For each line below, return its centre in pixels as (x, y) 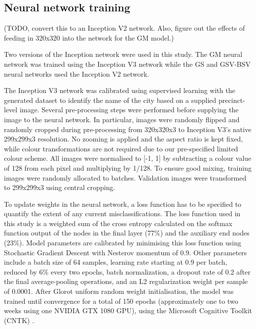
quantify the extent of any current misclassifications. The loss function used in (122, 213)
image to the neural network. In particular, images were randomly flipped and (122, 119)
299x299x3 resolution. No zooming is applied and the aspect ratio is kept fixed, (124, 139)
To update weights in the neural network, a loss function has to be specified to (123, 204)
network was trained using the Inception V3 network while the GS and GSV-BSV (127, 64)
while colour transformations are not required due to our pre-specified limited (121, 148)
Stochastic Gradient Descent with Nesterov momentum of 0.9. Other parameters (126, 252)
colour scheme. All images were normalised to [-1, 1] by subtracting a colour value (128, 158)
